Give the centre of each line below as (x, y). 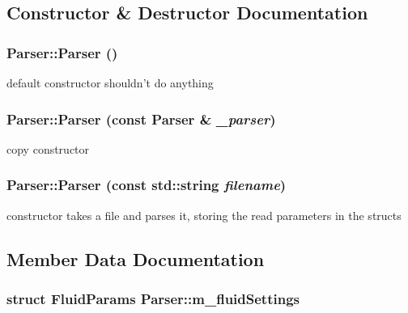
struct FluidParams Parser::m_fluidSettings (153, 298)
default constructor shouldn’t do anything (110, 82)
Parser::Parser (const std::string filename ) (147, 185)
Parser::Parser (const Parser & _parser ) (141, 118)
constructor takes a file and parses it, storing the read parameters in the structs (204, 215)
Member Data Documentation (136, 258)
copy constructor (48, 148)
